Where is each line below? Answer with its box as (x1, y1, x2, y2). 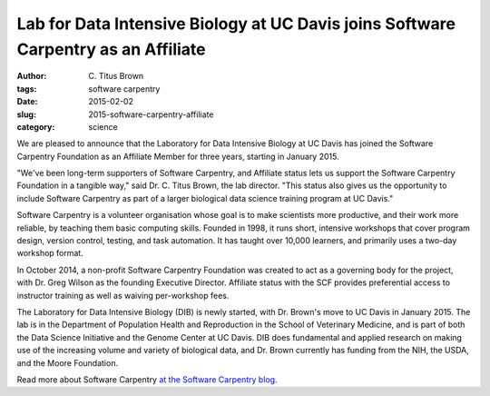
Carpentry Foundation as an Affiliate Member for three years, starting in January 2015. (16, 151, 339, 162)
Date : (16, 96, 38, 107)
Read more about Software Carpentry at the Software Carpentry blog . (16, 373, 278, 385)
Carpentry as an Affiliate (16, 39, 206, 59)
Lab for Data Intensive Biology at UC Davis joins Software (16, 14, 456, 34)
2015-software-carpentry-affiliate (88, 109, 214, 120)
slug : (16, 109, 36, 120)
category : (16, 121, 55, 132)
